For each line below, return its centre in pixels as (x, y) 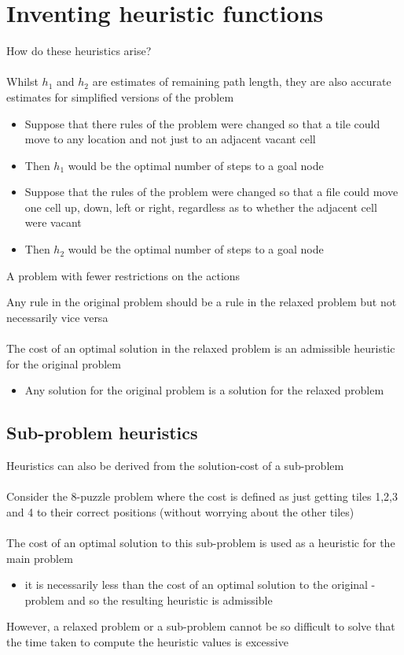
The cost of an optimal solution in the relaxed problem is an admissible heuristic (201, 348)
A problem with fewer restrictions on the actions (123, 275)
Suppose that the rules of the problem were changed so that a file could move (211, 192)
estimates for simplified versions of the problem (120, 96)
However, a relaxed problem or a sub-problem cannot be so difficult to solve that (201, 626)
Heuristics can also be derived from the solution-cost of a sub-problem (175, 466)
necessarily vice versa (57, 317)
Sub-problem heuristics (102, 433)
